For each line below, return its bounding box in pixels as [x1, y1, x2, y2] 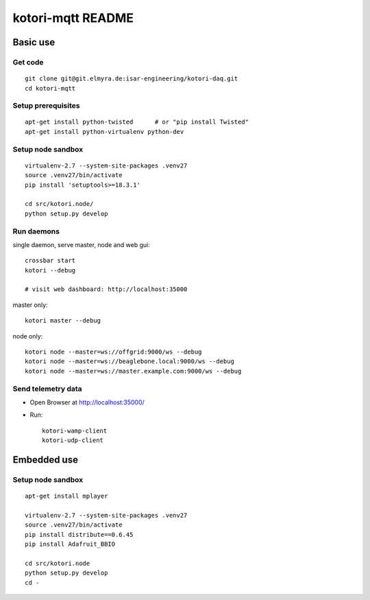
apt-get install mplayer [25, 492, 108, 500]
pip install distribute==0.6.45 [25, 531, 134, 538]
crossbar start [25, 257, 76, 264]
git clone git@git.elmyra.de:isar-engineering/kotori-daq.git [25, 75, 238, 82]
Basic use [12, 36, 56, 48]
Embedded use [12, 454, 79, 465]
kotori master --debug [25, 316, 101, 325]
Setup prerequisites [12, 101, 80, 111]
